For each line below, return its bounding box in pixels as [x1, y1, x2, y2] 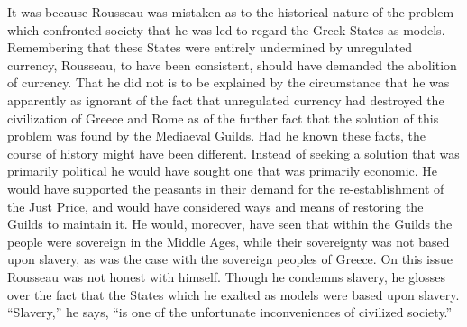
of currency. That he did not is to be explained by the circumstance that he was [7, 73, 450, 92]
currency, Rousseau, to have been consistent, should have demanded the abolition [7, 55, 457, 74]
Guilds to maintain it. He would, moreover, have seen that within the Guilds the [7, 214, 453, 233]
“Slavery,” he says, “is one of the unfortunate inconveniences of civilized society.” [7, 303, 453, 322]
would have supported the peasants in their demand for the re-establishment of [7, 178, 444, 197]
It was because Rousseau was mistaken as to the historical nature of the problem [7, 3, 454, 21]
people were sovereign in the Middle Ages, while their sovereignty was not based [7, 232, 450, 250]
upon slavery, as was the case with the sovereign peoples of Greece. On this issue [7, 250, 453, 268]
